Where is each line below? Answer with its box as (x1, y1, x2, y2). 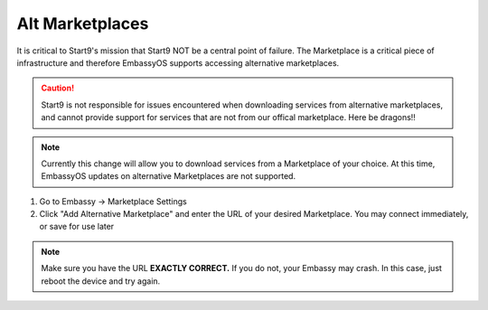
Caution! (41, 82, 75, 94)
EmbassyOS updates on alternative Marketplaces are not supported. (41, 171, 296, 182)
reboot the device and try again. (41, 276, 161, 287)
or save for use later (39, 221, 115, 232)
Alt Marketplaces (16, 14, 149, 33)
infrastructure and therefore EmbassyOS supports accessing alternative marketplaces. (16, 57, 340, 68)
